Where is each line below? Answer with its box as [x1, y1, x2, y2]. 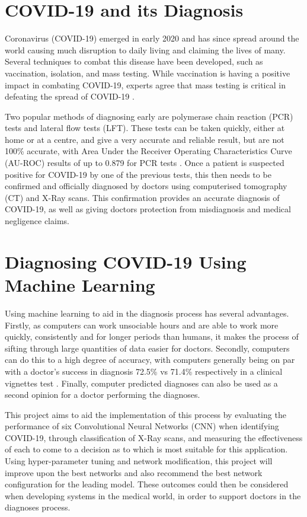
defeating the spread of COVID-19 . [5, 90, 135, 103]
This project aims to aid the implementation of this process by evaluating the [5, 408, 286, 420]
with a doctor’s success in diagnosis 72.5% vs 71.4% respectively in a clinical [5, 365, 283, 377]
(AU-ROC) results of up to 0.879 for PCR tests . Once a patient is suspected [5, 157, 284, 169]
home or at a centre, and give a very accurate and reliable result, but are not [5, 133, 284, 145]
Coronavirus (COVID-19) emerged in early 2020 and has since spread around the [5, 32, 299, 44]
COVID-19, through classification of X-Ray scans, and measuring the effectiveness [5, 431, 303, 443]
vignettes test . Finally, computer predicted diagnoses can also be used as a [5, 376, 278, 389]
